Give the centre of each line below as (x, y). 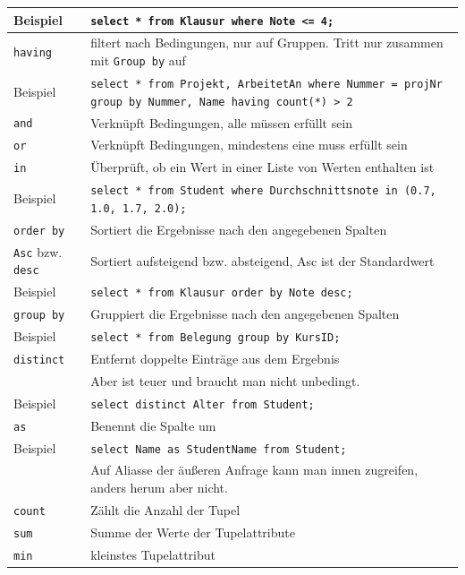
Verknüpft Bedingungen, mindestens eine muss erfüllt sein (249, 145)
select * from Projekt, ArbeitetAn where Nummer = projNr (266, 84)
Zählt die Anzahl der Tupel (165, 509)
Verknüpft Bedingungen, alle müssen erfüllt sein (222, 122)
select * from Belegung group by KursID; (216, 338)
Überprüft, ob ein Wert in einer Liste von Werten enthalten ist (262, 167)
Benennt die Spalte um (153, 425)
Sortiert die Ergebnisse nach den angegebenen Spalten (239, 229)
